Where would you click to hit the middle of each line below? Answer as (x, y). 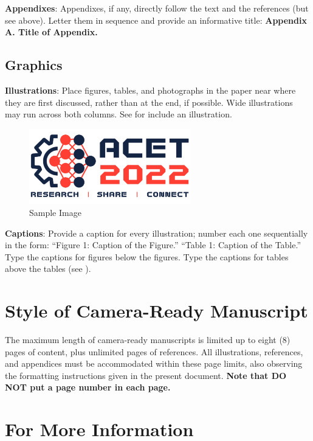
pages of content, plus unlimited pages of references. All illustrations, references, (154, 351)
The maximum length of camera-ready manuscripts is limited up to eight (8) (148, 340)
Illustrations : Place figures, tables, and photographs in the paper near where (150, 90)
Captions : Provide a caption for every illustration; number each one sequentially (156, 233)
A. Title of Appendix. (51, 32)
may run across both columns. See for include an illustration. (119, 114)
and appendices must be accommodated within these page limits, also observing (154, 363)
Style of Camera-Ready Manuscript (156, 311)
